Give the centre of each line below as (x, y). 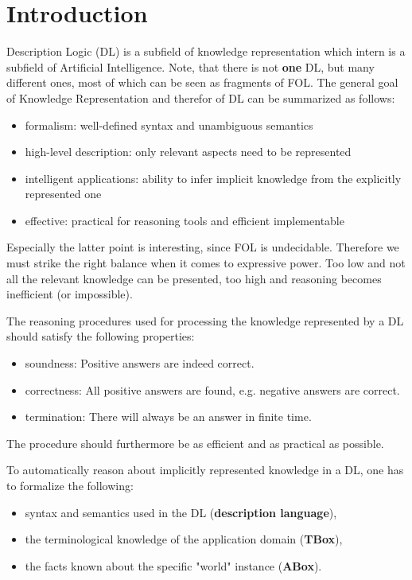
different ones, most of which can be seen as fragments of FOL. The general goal (202, 82)
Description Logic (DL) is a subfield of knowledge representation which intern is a (206, 51)
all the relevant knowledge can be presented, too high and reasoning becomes (194, 278)
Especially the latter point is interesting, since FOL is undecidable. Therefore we (203, 247)
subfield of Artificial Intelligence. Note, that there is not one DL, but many (190, 66)
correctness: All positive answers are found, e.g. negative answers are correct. (212, 389)
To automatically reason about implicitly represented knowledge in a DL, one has (205, 470)
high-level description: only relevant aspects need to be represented (188, 152)
